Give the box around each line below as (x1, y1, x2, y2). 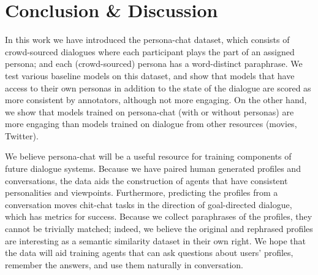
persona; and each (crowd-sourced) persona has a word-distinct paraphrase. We (5, 57, 303, 70)
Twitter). (5, 129, 39, 142)
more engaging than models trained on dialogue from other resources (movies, (5, 117, 297, 130)
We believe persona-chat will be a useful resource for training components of (5, 150, 292, 163)
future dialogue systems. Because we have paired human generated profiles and (5, 162, 301, 175)
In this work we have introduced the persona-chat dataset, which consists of (5, 33, 290, 46)
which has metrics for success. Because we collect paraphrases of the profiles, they (5, 210, 312, 223)
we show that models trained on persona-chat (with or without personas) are (5, 105, 294, 118)
